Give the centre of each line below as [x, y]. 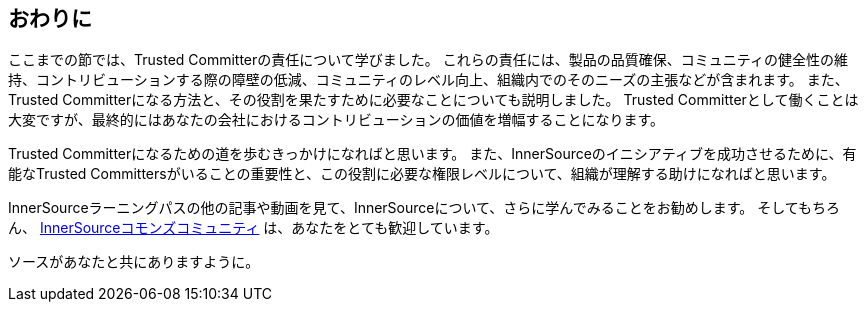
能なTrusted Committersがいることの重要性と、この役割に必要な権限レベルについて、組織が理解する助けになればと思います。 [422, 174]
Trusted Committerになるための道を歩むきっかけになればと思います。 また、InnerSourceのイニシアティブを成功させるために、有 [432, 154]
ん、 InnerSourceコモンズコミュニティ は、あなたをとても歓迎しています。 [253, 228]
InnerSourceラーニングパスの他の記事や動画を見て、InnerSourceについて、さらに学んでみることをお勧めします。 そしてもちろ [424, 208]
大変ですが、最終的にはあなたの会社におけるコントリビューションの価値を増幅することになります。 [336, 120]
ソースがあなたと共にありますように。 [134, 262]
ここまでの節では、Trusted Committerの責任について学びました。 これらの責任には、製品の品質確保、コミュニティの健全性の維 [428, 60]
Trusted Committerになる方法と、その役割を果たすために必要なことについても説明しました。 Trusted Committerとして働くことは [433, 100]
